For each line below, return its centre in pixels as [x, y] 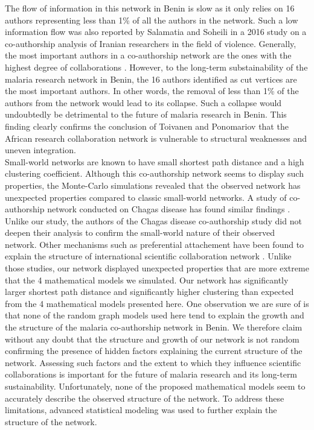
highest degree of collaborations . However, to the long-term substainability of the [156, 67]
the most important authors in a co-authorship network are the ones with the [148, 55]
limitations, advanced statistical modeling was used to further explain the [141, 410]
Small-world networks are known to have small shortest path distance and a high [155, 161]
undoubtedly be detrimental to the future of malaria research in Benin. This [146, 114]
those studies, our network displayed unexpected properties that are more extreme [157, 268]
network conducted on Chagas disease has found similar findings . [169, 209]
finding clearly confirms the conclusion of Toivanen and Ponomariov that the [147, 126]
